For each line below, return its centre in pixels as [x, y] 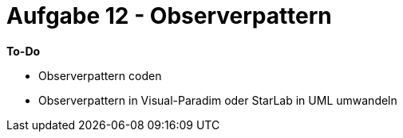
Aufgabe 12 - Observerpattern [169, 16]
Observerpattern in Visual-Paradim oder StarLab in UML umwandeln [218, 100]
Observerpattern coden [100, 75]
